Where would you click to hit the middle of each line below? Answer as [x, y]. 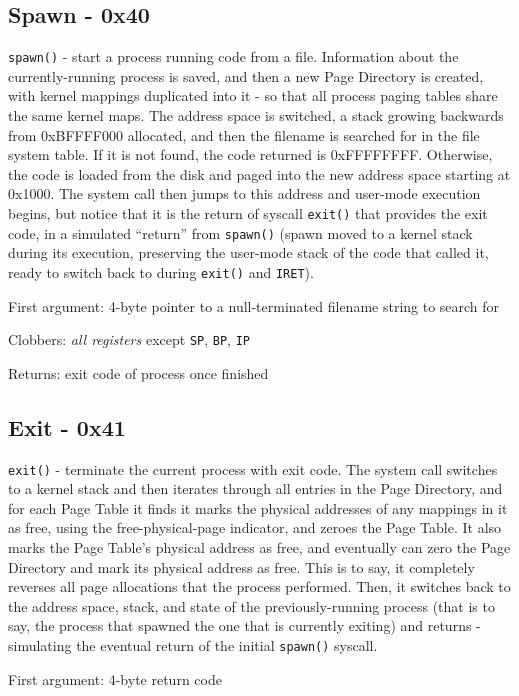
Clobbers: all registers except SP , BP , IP [129, 339]
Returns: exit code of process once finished [138, 372]
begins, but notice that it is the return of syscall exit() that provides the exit [248, 213]
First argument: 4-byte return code [115, 678]
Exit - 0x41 [67, 426]
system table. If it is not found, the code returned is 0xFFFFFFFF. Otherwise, [250, 154]
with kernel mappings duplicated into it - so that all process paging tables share [253, 95]
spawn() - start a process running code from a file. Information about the [233, 56]
